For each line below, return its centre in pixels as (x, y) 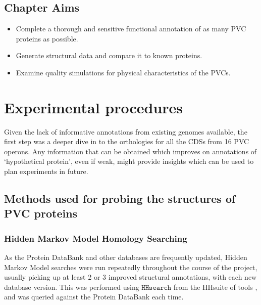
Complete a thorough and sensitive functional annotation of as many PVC (131, 29)
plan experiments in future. (46, 171)
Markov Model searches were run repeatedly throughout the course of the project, (131, 267)
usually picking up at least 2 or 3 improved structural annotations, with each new (130, 277)
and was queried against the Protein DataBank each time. (94, 297)
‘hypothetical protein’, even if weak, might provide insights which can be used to (129, 161)
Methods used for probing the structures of (120, 199)
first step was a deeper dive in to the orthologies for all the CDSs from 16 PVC (127, 141)
